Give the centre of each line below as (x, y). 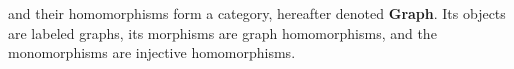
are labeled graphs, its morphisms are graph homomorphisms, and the (222, 32)
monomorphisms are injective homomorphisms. (152, 52)
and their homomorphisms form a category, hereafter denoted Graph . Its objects (257, 13)
